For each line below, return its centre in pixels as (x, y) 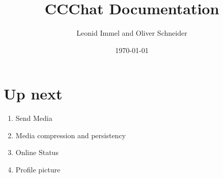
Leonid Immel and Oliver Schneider (132, 33)
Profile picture (38, 170)
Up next (33, 94)
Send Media (34, 118)
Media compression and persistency (71, 135)
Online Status (37, 152)
